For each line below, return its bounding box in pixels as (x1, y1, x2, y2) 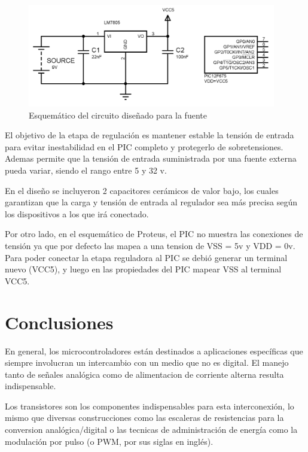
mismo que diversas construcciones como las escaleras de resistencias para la (5, 411, 284, 424)
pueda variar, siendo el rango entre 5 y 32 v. (5, 164, 167, 177)
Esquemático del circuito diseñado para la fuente (29, 108, 207, 121)
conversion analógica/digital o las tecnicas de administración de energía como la (5, 423, 298, 436)
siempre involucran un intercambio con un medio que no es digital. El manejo (5, 356, 289, 369)
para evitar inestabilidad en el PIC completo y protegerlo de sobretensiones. (5, 140, 283, 153)
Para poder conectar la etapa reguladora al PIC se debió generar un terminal (5, 251, 288, 263)
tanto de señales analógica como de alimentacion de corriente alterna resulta (5, 368, 284, 380)
